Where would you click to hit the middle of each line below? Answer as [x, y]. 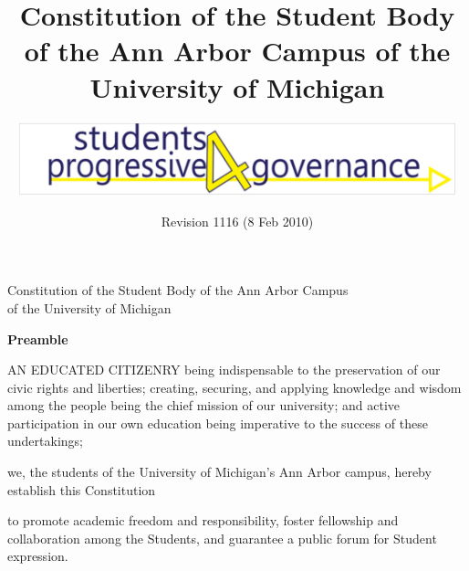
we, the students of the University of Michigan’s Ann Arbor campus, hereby [219, 472]
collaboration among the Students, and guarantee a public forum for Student [222, 538]
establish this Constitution [82, 489]
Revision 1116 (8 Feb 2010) [237, 221]
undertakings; [45, 441]
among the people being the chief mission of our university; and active [204, 405]
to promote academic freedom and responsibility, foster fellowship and [203, 520]
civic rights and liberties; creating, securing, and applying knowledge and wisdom [234, 387]
